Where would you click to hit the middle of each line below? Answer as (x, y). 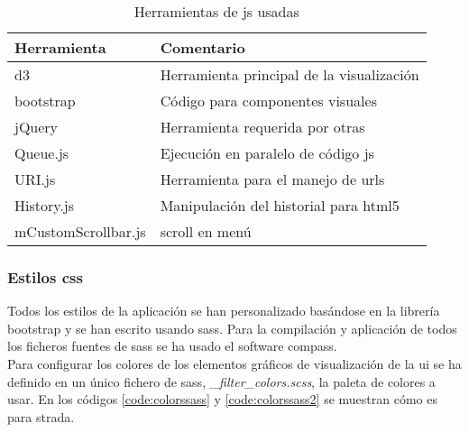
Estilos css (45, 276)
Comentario (202, 47)
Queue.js (42, 153)
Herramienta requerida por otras (262, 127)
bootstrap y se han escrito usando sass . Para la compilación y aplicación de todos (232, 328)
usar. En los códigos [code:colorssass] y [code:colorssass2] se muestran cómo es (222, 399)
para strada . (41, 416)
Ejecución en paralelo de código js (267, 153)
